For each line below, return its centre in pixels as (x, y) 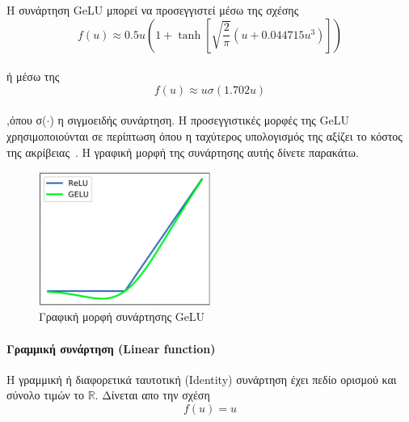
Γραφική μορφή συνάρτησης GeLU (122, 316)
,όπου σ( (27, 120)
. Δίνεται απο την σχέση (152, 395)
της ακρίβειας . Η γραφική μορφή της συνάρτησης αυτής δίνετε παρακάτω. (183, 152)
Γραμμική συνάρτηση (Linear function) (111, 348)
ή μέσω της (33, 76)
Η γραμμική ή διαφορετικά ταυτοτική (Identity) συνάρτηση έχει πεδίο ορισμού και (202, 379)
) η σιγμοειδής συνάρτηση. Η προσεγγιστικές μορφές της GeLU (199, 120)
